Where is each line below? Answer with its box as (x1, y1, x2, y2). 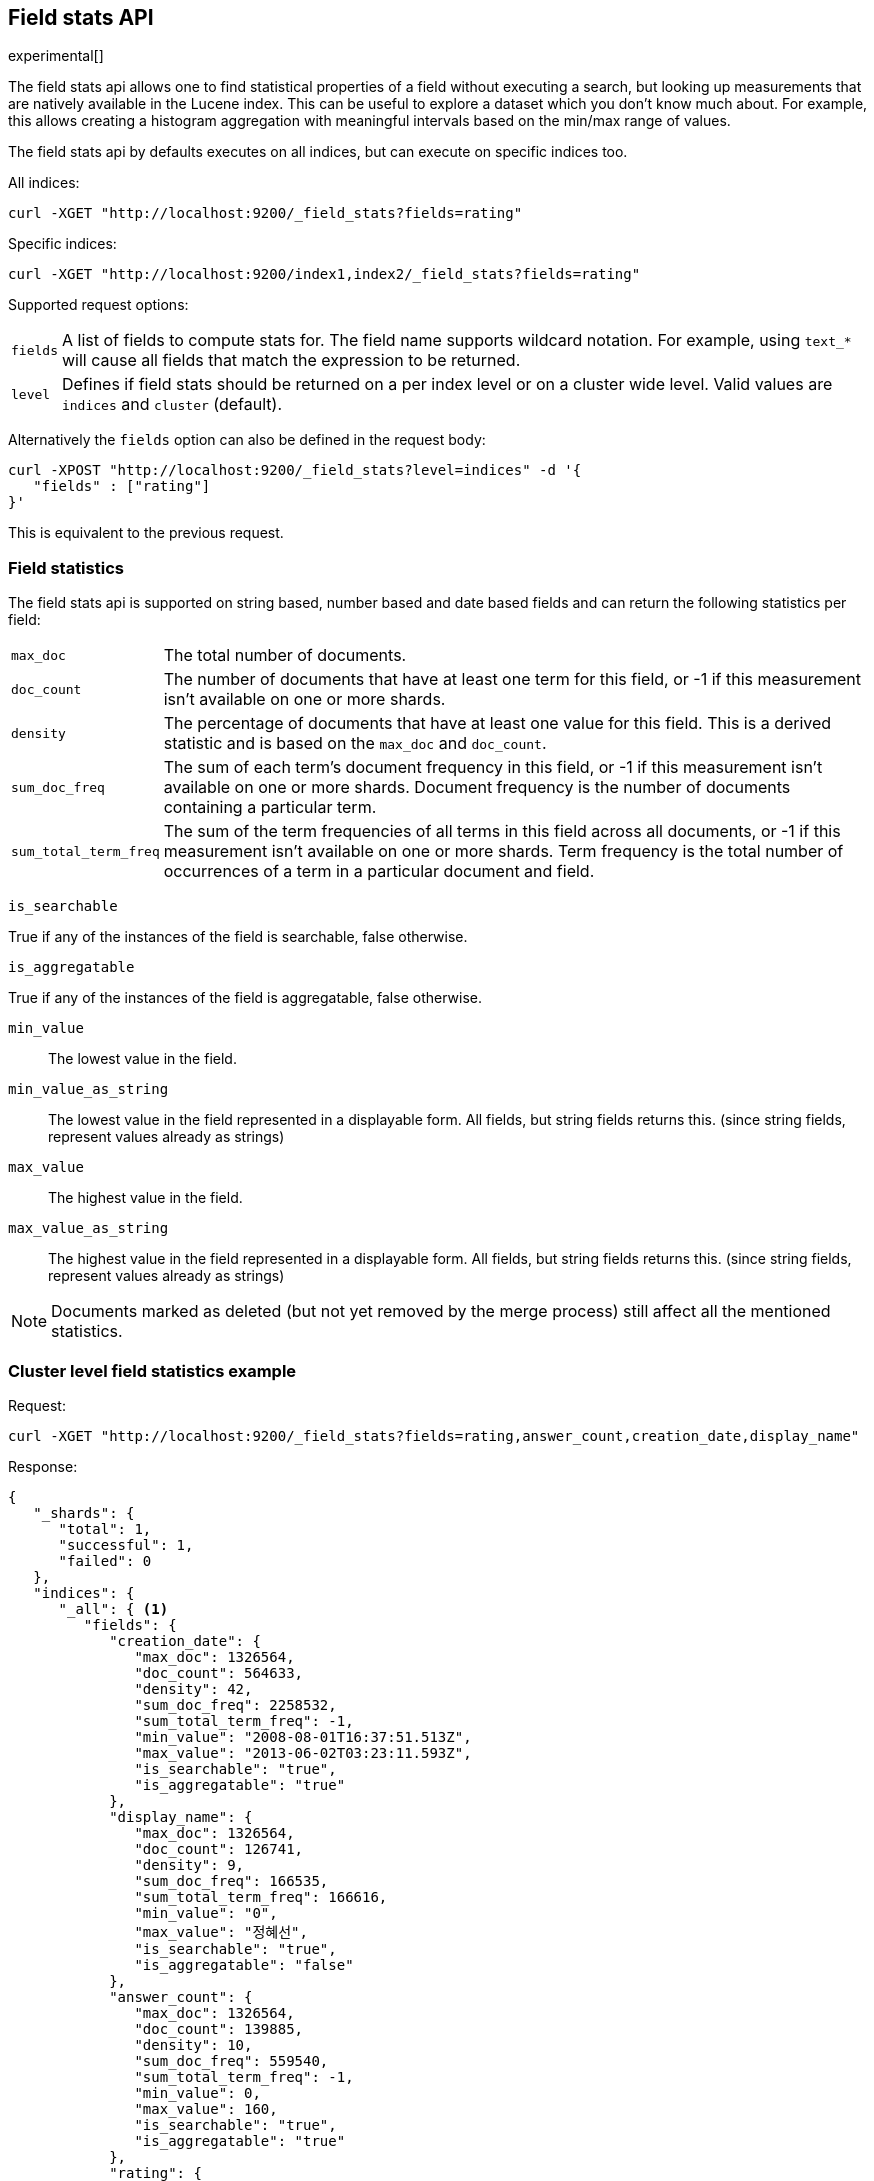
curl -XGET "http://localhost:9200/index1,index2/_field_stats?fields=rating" (8, 266, 641, 283)
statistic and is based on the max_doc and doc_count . (163, 733, 547, 754)
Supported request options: (8, 296, 189, 314)
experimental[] (8, 47, 104, 65)
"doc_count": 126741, (134, 1840, 304, 1857)
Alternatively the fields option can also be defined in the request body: (8, 431, 486, 449)
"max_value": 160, (134, 2100, 278, 2117)
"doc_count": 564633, (134, 1664, 304, 1681)
